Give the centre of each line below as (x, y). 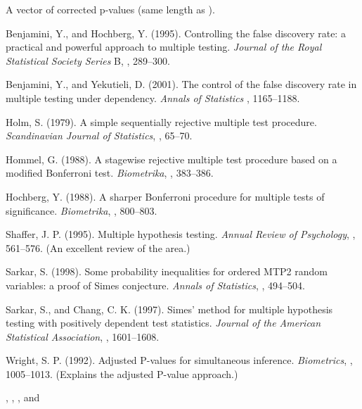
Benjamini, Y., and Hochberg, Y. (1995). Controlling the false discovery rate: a (176, 33)
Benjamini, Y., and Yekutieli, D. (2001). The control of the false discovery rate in (181, 84)
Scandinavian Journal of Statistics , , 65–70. (99, 136)
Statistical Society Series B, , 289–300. (88, 60)
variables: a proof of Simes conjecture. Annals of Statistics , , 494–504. (155, 285)
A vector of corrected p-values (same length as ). (110, 9)
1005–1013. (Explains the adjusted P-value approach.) (122, 373)
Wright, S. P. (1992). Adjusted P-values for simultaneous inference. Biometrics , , (179, 360)
